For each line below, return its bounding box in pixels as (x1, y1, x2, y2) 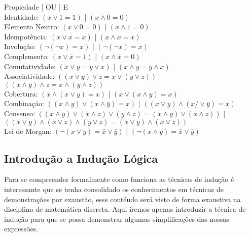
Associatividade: (4, 71, 55, 81)
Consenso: (4, 108, 35, 118)
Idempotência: (4, 31, 48, 41)
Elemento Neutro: (4, 21, 59, 32)
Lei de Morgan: (4, 125, 52, 136)
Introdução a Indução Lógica (4, 150, 158, 166)
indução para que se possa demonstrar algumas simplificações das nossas (4, 213, 229, 224)
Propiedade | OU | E (4, 2, 68, 12)
